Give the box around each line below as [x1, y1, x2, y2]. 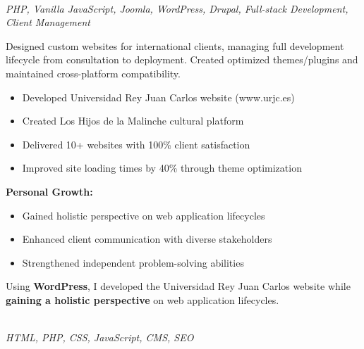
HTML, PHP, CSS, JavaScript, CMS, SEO [6, 330, 194, 345]
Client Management [6, 15, 90, 30]
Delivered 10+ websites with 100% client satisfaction [22, 137, 250, 151]
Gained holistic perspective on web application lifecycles [22, 208, 265, 222]
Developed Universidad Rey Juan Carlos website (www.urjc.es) [22, 89, 295, 104]
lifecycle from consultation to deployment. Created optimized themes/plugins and [6, 52, 358, 67]
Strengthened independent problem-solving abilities [22, 255, 244, 269]
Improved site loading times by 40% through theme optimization [22, 160, 302, 175]
